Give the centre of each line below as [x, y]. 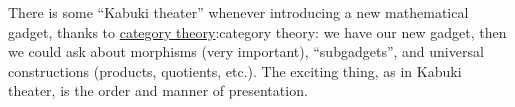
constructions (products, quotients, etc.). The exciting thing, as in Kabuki [235, 70]
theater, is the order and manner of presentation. [158, 90]
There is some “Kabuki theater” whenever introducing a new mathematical [238, 12]
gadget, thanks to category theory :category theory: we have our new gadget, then [257, 31]
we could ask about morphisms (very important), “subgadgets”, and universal [246, 51]
